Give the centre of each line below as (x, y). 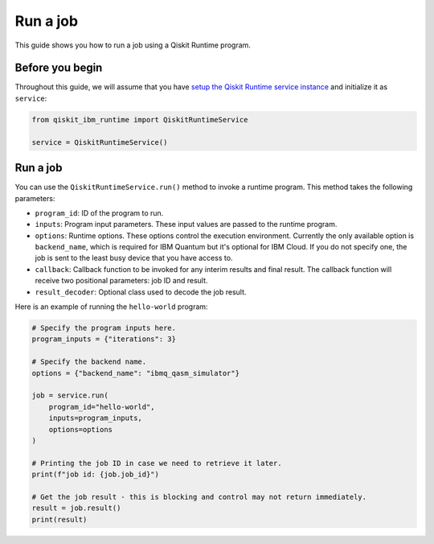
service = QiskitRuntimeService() (100, 142)
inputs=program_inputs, (95, 418)
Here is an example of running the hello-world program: (111, 307)
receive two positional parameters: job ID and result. (121, 281)
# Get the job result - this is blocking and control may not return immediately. (199, 497)
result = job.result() (76, 508)
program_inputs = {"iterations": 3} (104, 339)
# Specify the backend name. (89, 362)
